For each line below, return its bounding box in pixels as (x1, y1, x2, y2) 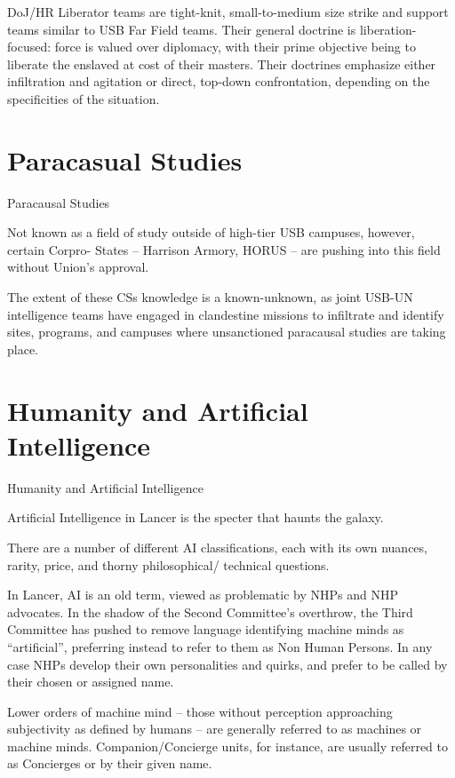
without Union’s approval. (7, 258, 149, 276)
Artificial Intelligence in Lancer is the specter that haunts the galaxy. (7, 508, 384, 527)
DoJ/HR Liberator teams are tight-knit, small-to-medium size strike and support (7, 3, 449, 20)
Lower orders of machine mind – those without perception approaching (7, 702, 393, 720)
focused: (7, 37, 52, 56)
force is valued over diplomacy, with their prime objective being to (54, 37, 416, 56)
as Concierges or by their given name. (7, 754, 212, 773)
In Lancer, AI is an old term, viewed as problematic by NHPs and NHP (7, 585, 398, 604)
